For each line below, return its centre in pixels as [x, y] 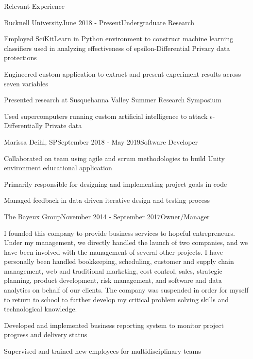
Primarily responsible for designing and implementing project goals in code [116, 184]
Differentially [23, 125]
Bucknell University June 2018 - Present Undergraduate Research [99, 22]
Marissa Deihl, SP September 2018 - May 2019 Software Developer [101, 141]
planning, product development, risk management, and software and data [113, 280]
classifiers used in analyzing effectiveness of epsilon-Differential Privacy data [117, 48]
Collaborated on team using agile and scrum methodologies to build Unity [114, 158]
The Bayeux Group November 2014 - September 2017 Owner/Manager [107, 216]
